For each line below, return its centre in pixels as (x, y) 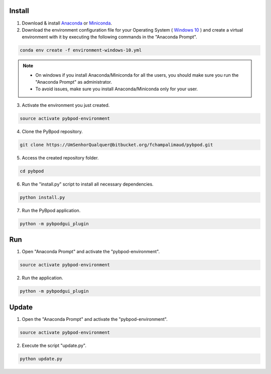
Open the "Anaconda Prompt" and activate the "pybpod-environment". (95, 319)
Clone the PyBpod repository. (52, 131)
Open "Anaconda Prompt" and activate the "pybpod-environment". (91, 252)
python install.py (42, 197)
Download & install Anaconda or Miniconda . (67, 23)
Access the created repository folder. (60, 157)
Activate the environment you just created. (66, 105)
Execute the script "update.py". (54, 345)
